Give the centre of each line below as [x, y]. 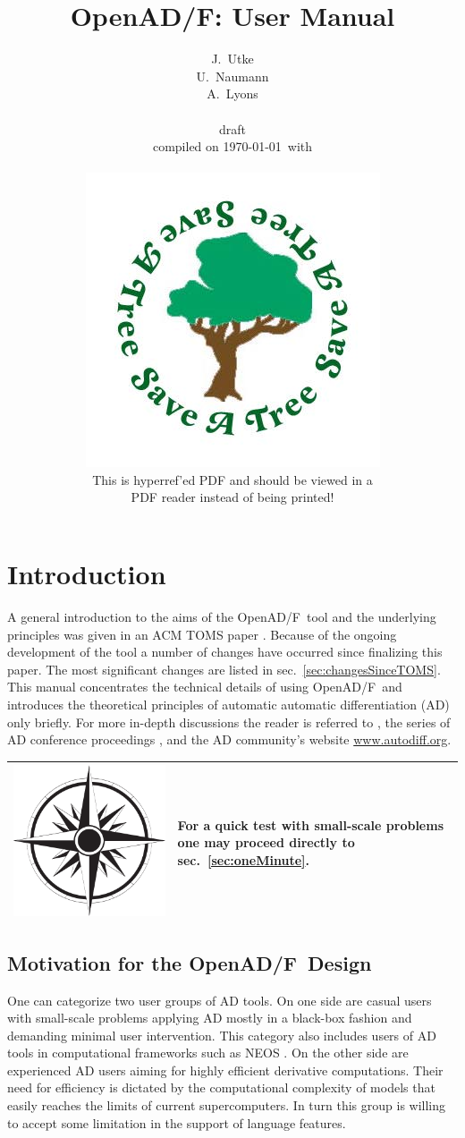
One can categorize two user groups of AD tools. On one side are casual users [220, 1000]
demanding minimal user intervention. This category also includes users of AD [222, 1035]
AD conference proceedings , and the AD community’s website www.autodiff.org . [229, 739]
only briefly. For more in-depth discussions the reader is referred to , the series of [229, 722]
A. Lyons [232, 93]
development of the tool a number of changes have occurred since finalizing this [225, 652]
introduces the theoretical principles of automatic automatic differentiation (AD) [228, 704]
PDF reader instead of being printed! [232, 497]
